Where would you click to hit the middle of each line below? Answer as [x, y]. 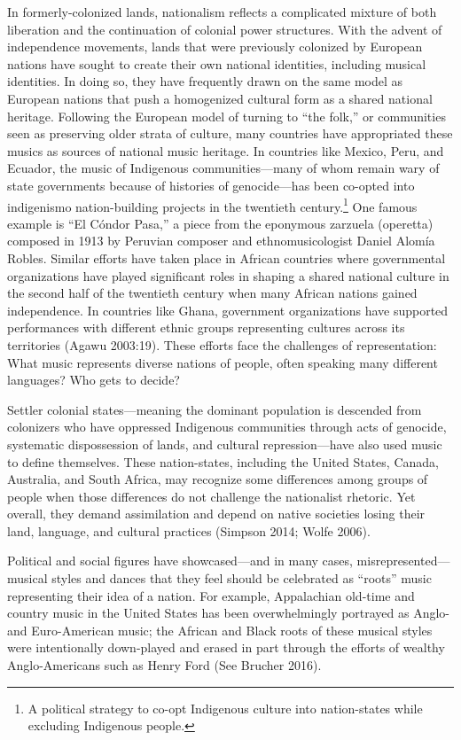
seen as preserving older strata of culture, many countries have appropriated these [230, 133]
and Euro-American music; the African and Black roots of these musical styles [220, 630]
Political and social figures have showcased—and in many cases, [180, 561]
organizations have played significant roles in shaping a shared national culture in [228, 275]
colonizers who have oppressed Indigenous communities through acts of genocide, [227, 427]
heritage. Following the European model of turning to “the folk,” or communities [227, 116]
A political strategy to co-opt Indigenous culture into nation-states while [225, 708]
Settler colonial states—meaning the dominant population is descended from [215, 409]
